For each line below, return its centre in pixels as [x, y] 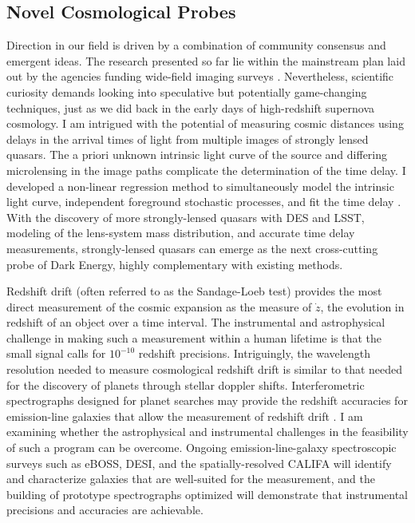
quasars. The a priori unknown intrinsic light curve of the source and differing [197, 155]
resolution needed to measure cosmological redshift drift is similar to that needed [205, 369]
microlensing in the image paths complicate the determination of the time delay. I [206, 170]
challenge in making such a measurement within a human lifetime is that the [194, 337]
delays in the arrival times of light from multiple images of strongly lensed [188, 139]
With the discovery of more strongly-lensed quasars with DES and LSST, [186, 217]
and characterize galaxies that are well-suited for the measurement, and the [191, 479]
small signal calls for [56, 353]
